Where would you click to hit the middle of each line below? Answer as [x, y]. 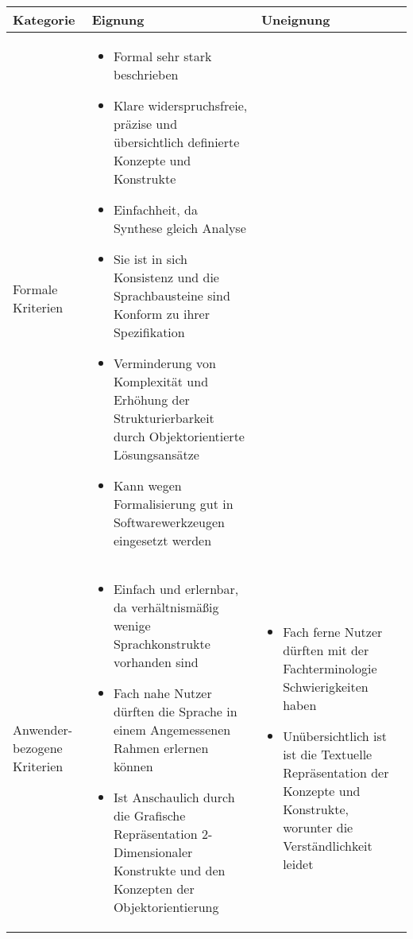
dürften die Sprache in [175, 711]
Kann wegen [147, 485]
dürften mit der [326, 650]
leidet [298, 864]
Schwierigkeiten [326, 687]
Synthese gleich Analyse [179, 228]
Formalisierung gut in [173, 504]
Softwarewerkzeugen [169, 522]
